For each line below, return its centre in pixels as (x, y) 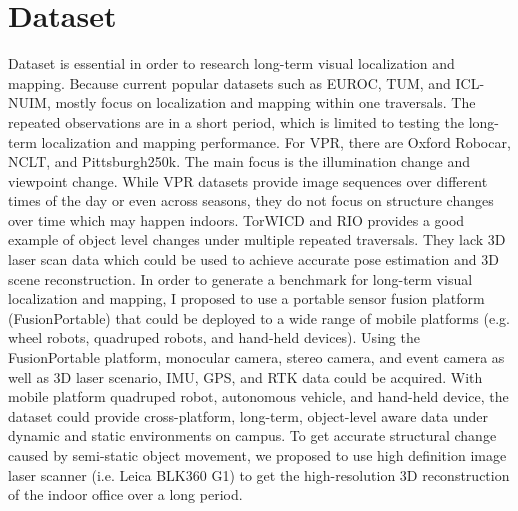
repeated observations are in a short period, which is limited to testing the (236, 121)
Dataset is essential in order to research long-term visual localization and (231, 63)
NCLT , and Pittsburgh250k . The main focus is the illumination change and (239, 161)
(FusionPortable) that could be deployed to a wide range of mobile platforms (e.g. (259, 317)
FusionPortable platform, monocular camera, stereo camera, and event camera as (256, 357)
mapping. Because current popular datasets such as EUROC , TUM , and (229, 82)
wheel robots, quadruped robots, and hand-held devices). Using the (214, 337)
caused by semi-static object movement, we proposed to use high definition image (257, 455)
